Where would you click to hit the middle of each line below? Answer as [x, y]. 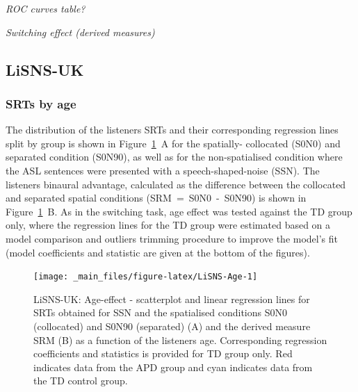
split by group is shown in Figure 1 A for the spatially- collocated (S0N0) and [173, 143]
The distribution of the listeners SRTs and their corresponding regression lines [172, 130]
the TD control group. [81, 381]
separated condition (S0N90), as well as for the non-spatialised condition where [174, 157]
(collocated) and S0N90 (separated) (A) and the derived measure [172, 326]
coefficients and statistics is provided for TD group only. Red [163, 353]
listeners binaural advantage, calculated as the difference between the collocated [176, 184]
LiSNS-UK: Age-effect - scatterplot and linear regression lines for [172, 299]
